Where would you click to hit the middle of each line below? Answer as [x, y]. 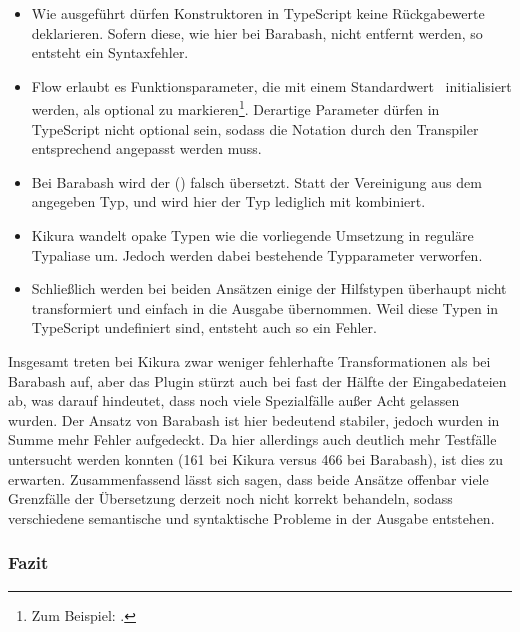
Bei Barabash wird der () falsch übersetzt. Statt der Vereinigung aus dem [256, 181]
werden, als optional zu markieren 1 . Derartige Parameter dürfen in [235, 108]
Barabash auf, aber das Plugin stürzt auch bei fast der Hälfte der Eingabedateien [257, 380]
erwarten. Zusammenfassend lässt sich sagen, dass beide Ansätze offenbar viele [248, 478]
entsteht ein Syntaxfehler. [110, 52]
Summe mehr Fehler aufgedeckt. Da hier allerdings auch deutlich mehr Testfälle [252, 439]
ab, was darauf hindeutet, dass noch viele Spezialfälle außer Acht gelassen [234, 400]
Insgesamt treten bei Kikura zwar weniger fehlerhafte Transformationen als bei [249, 360]
